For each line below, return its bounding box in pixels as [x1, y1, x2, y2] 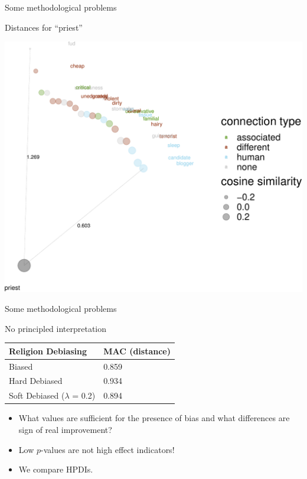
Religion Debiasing [9, 344, 87, 357]
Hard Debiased [9, 374, 63, 387]
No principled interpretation [5, 322, 107, 334]
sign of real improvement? [18, 423, 112, 435]
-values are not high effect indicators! [40, 443, 175, 455]
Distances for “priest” [5, 21, 83, 33]
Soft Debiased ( [9, 389, 65, 402]
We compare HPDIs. [18, 463, 93, 475]
